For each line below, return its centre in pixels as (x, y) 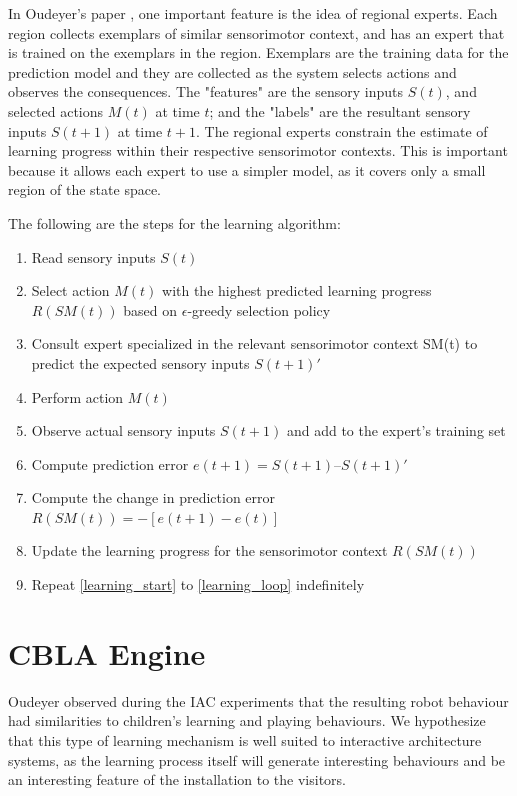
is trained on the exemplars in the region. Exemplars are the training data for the (258, 52)
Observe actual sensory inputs (123, 430)
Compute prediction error (110, 463)
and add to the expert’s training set (396, 430)
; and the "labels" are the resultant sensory (340, 110)
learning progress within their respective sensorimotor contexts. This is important (258, 150)
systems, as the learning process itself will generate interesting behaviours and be (257, 759)
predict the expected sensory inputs (140, 362)
